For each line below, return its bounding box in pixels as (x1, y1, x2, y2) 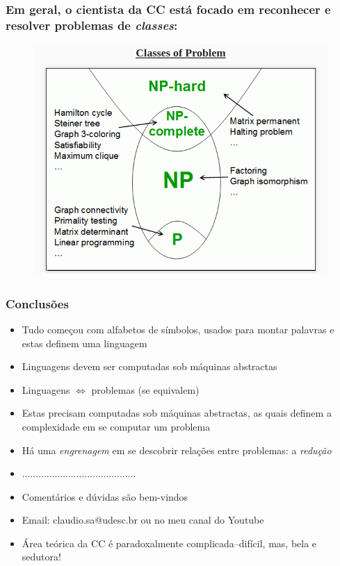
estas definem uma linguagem (22, 335, 147, 350)
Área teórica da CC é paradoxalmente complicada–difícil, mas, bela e (22, 535, 317, 550)
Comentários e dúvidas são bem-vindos (22, 489, 188, 503)
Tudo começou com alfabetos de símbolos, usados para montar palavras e (22, 322, 334, 336)
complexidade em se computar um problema (22, 419, 211, 433)
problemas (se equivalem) (91, 382, 200, 397)
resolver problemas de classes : (6, 16, 178, 33)
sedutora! (22, 549, 61, 564)
